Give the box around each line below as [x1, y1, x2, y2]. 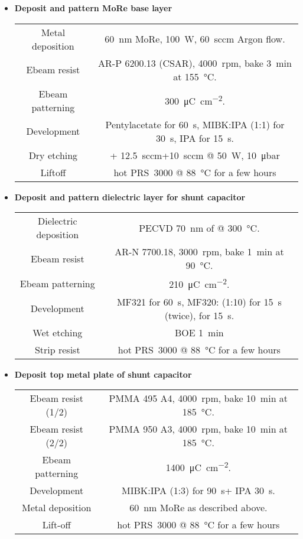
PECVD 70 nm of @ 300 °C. [139, 220, 260, 235]
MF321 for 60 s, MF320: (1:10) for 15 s [116, 294, 282, 309]
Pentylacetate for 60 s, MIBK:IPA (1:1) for [105, 117, 285, 131]
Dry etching [28, 148, 78, 162]
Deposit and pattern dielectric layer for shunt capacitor [14, 190, 246, 203]
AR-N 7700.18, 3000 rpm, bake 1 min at [115, 245, 284, 259]
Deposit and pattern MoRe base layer [14, 2, 172, 14]
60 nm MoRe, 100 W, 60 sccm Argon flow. [105, 32, 285, 46]
